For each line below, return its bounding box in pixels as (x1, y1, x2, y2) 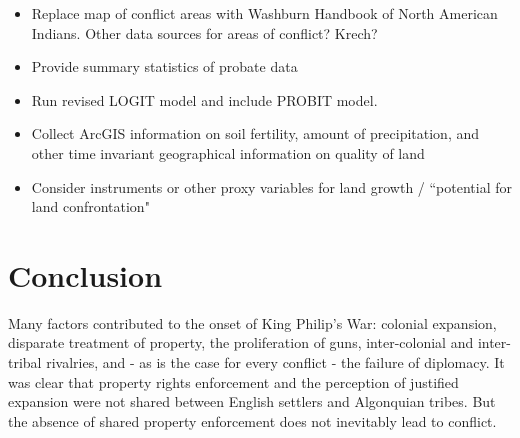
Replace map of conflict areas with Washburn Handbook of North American (31, 3, 498, 23)
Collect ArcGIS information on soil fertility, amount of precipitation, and (31, 123, 480, 144)
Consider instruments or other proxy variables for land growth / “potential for (31, 176, 512, 197)
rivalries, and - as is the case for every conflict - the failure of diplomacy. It (46, 352, 505, 373)
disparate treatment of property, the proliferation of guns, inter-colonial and (8, 332, 474, 353)
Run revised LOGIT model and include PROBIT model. (31, 89, 378, 110)
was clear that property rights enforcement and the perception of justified (8, 371, 459, 392)
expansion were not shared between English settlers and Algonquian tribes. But (8, 391, 496, 412)
